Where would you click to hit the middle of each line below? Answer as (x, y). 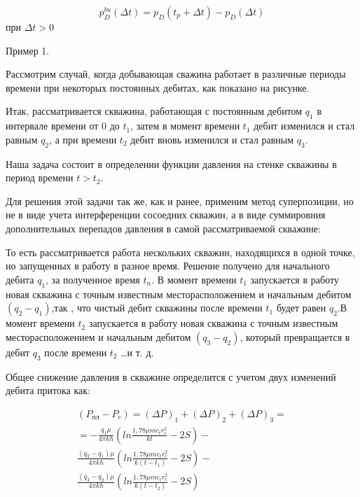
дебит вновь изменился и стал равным (212, 139)
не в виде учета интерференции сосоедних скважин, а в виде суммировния (166, 215)
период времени (40, 177)
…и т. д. (137, 352)
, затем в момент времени (185, 126)
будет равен (301, 308)
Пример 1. (28, 50)
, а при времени (83, 139)
